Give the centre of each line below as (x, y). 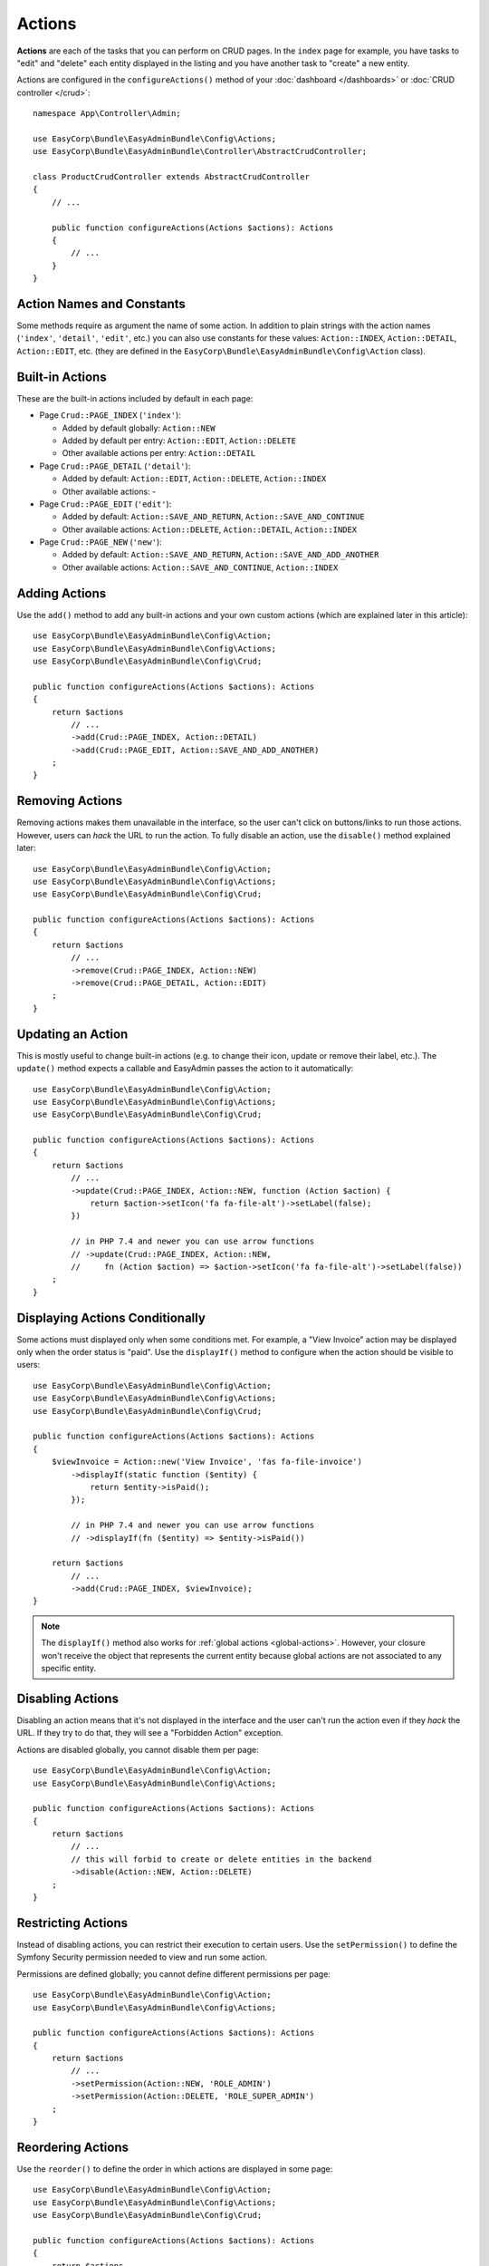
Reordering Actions (73, 2147)
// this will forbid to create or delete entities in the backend (221, 1859)
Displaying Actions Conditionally (111, 1317)
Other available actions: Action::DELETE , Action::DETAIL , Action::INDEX (210, 529)
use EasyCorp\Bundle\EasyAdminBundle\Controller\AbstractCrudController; (200, 151)
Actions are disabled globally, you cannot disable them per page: (138, 1749)
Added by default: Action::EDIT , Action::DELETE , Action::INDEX (194, 479)
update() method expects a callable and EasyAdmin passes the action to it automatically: (185, 1069)
